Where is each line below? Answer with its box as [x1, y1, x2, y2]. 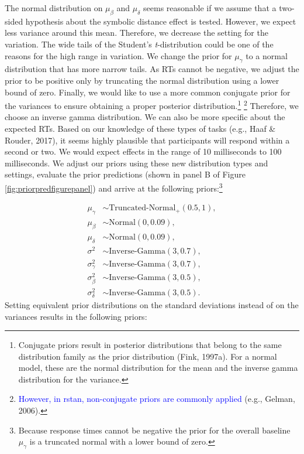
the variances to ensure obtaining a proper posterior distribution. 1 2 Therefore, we [5, 98, 299, 111]
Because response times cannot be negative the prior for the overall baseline [18, 424, 291, 436]
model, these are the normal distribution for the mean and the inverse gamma [18, 361, 298, 374]
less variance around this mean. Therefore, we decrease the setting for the [5, 26, 268, 39]
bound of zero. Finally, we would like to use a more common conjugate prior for [5, 86, 291, 98]
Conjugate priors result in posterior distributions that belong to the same [18, 339, 282, 351]
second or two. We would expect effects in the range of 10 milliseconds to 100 [5, 145, 282, 158]
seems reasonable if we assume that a [143, 2, 277, 13]
